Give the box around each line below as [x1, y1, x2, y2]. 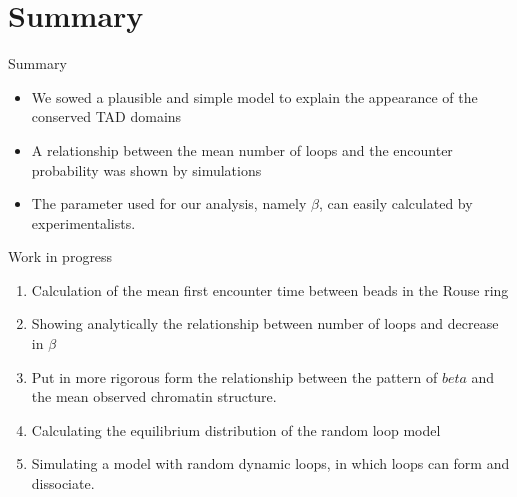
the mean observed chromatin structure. [31, 386, 277, 407]
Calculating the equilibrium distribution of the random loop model [31, 419, 441, 440]
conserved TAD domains [31, 106, 182, 127]
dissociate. [31, 473, 95, 494]
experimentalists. [31, 212, 136, 233]
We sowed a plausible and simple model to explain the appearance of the [31, 86, 478, 107]
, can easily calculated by [318, 193, 473, 214]
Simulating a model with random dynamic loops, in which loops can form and [31, 453, 510, 474]
